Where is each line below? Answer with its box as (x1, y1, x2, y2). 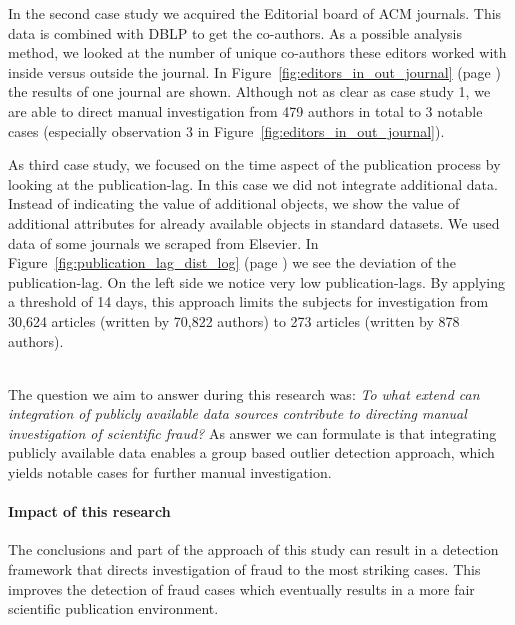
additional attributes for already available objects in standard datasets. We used (8, 212, 500, 233)
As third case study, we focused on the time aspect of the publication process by (8, 154, 501, 175)
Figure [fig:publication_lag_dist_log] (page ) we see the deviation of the (8, 252, 457, 273)
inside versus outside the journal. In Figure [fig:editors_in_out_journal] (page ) (8, 61, 501, 82)
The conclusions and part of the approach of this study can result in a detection (8, 539, 499, 560)
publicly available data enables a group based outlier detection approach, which (8, 442, 495, 463)
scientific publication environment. (8, 598, 219, 619)
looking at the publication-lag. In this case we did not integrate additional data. (8, 173, 498, 194)
